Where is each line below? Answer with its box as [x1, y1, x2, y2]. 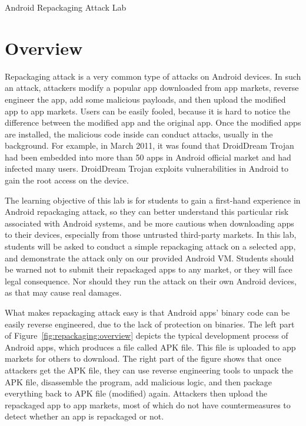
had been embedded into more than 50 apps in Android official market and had [5, 150, 291, 163]
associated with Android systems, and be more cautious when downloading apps [5, 217, 294, 229]
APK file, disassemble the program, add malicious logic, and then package [5, 375, 272, 388]
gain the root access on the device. [5, 174, 129, 186]
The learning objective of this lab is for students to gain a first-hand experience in [5, 194, 301, 206]
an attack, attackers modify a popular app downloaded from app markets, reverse [5, 81, 299, 94]
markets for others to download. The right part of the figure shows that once [5, 352, 281, 365]
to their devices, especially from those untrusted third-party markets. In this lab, [5, 228, 297, 241]
